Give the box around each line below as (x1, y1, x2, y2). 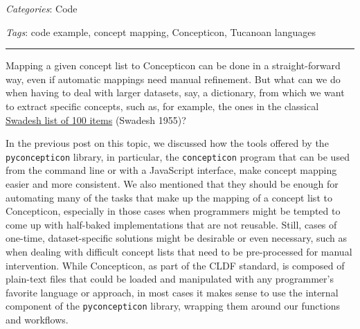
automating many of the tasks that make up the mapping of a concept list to (6, 190, 332, 204)
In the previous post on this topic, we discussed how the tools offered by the (6, 136, 329, 150)
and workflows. (6, 312, 69, 326)
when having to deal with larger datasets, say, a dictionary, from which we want (6, 85, 345, 100)
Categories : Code (6, 1, 78, 15)
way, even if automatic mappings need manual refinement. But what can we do (6, 71, 341, 86)
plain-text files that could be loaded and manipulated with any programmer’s (6, 272, 334, 286)
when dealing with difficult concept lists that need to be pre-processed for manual (6, 244, 352, 258)
